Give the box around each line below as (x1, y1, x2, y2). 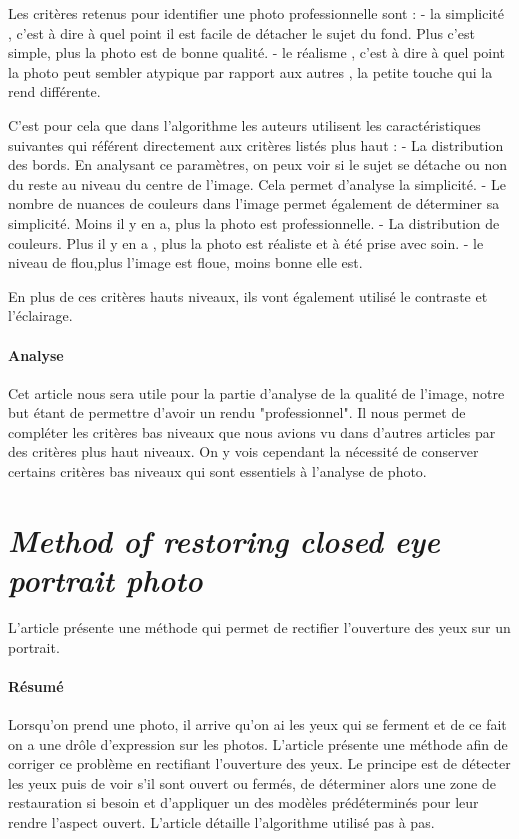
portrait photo (8, 559, 203, 601)
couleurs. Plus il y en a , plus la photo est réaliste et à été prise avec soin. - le (8, 232, 484, 253)
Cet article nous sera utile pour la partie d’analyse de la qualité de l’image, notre (8, 382, 505, 403)
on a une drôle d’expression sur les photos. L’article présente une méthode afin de (8, 733, 508, 754)
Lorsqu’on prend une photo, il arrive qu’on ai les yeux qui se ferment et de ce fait (8, 713, 507, 734)
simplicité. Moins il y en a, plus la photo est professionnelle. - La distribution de (8, 212, 500, 233)
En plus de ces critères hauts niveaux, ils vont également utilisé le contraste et (8, 285, 488, 306)
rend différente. (8, 81, 101, 102)
